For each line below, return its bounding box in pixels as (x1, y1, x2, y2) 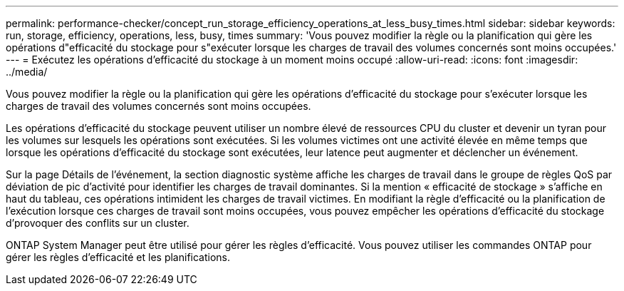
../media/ (6, 66, 48, 78)
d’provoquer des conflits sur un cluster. (6, 217, 189, 229)
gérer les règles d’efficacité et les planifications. (6, 251, 231, 263)
